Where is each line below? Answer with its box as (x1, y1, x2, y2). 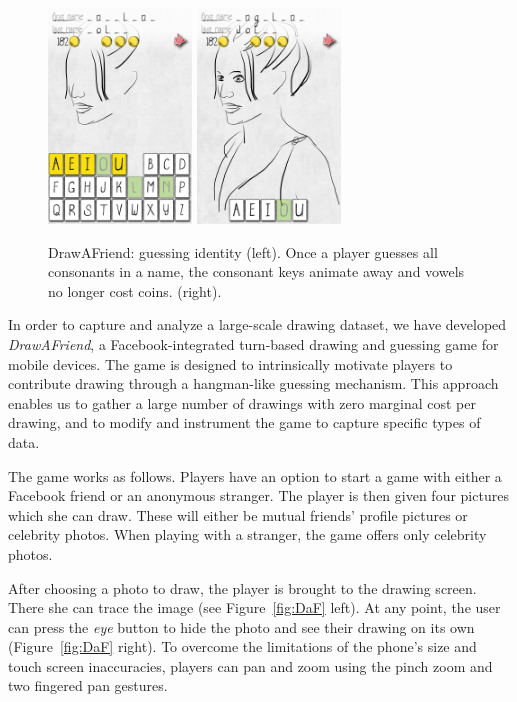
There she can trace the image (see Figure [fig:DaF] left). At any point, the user (8, 597, 501, 618)
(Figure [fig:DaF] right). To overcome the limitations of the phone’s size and (8, 636, 477, 657)
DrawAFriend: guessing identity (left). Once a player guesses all (48, 241, 438, 262)
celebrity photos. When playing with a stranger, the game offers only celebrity (8, 524, 487, 545)
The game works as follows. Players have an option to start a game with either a (8, 465, 502, 486)
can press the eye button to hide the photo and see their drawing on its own (8, 616, 475, 637)
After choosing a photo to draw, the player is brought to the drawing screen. (8, 577, 477, 598)
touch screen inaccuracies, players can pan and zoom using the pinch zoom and (8, 655, 493, 676)
